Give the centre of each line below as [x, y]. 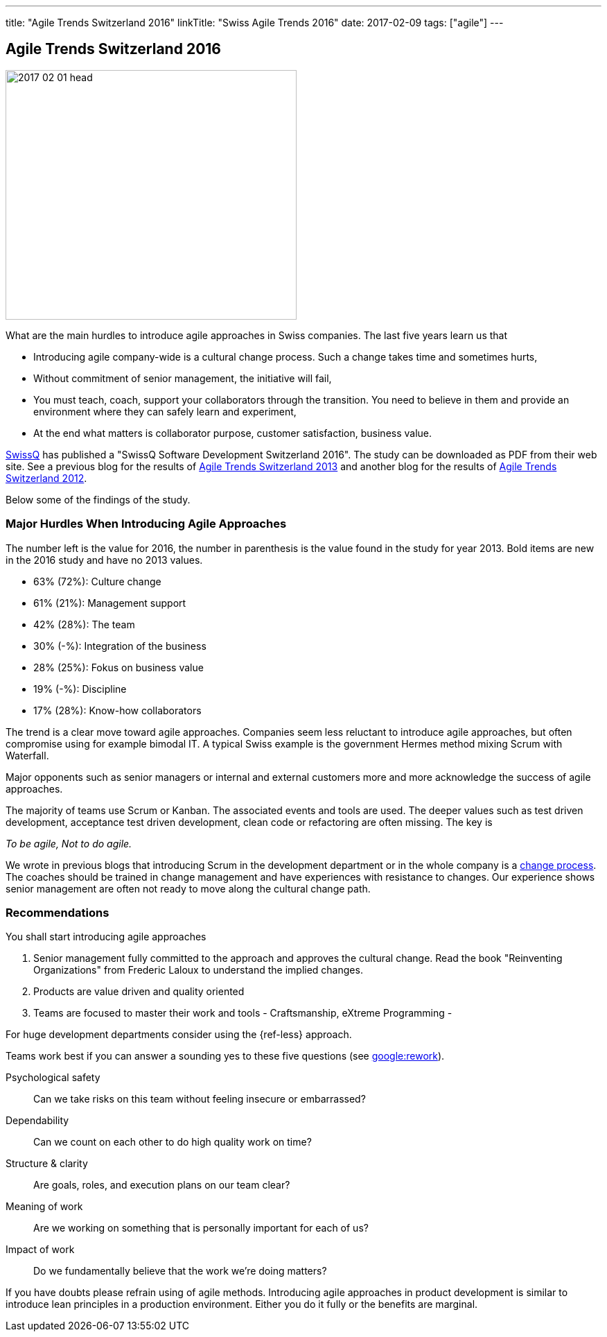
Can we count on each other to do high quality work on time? [173, 1142]
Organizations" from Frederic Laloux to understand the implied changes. [198, 970]
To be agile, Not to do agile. [69, 843]
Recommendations [58, 912]
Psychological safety [53, 1078]
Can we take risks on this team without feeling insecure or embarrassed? [200, 1099]
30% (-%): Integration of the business [120, 646]
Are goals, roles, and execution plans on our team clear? [162, 1185]
